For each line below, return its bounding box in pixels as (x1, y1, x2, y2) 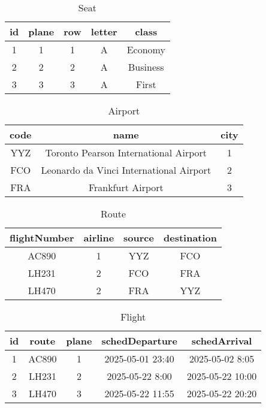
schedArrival (191, 334, 252, 347)
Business (128, 60, 164, 74)
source (123, 231, 154, 244)
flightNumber (10, 231, 74, 244)
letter (90, 25, 117, 38)
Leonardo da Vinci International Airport (41, 163, 211, 177)
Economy (126, 43, 165, 56)
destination (163, 231, 217, 244)
